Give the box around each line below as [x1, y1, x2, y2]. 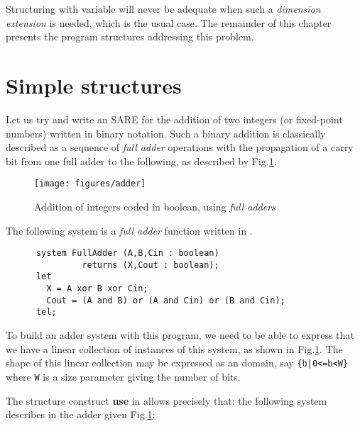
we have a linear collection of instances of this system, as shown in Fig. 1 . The [6, 341, 343, 356]
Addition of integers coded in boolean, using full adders [34, 198, 276, 213]
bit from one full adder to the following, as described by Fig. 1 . [6, 153, 277, 168]
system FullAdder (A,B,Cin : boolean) [36, 248, 219, 259]
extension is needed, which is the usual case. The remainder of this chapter [6, 15, 332, 30]
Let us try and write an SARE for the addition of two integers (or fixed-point [6, 111, 343, 126]
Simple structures [6, 70, 182, 99]
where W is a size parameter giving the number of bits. [6, 369, 241, 383]
